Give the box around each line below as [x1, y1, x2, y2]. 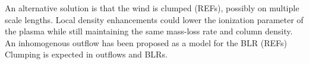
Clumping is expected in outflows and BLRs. [5, 48, 168, 60]
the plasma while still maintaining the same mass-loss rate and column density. [5, 25, 293, 37]
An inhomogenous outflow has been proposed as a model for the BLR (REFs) [5, 36, 287, 49]
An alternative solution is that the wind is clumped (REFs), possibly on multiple [5, 2, 299, 14]
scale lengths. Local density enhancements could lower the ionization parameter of [5, 13, 304, 25]
